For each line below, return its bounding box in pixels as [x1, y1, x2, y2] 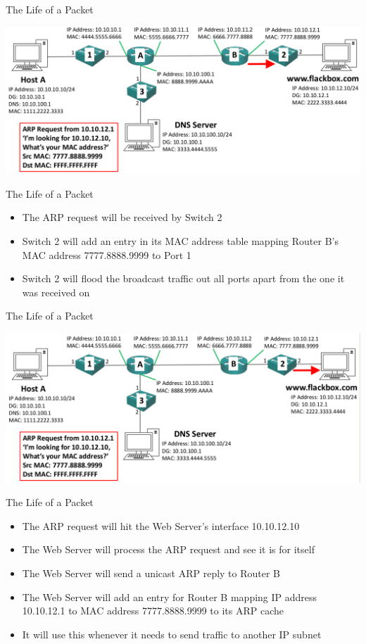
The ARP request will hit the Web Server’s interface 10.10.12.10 [22, 518, 300, 533]
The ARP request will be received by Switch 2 [22, 210, 222, 225]
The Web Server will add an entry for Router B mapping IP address [22, 589, 317, 604]
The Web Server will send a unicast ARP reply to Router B [22, 566, 281, 581]
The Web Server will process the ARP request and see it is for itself [22, 542, 315, 557]
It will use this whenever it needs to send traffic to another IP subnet [22, 626, 322, 641]
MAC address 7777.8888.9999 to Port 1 [22, 247, 191, 262]
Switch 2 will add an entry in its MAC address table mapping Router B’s [22, 234, 339, 248]
